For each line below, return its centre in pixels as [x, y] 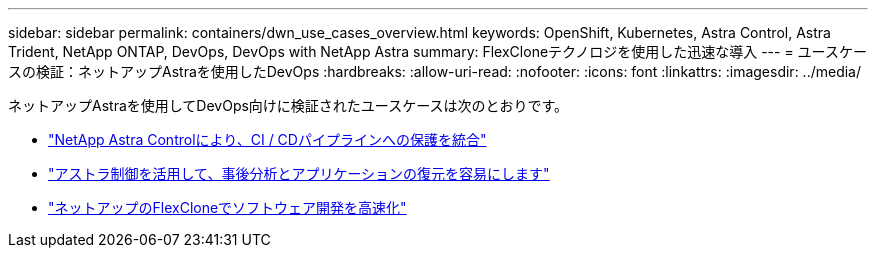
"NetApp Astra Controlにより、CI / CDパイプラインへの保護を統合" [267, 139]
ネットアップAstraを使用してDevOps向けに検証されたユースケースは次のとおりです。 [288, 105]
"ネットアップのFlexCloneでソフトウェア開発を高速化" [227, 207]
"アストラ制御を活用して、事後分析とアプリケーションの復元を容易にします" [299, 173]
